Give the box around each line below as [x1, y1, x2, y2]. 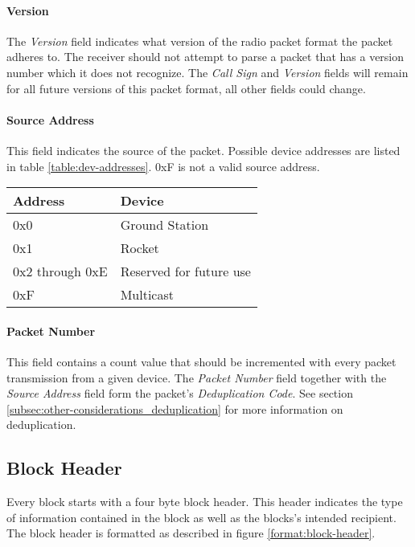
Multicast [120, 285, 174, 304]
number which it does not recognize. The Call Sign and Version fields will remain [6, 63, 409, 80]
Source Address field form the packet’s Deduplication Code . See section [6, 385, 353, 402]
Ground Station [120, 215, 209, 235]
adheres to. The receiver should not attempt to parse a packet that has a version [6, 48, 405, 65]
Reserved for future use [120, 262, 251, 281]
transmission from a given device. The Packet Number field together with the [6, 369, 387, 386]
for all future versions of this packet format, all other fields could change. [6, 80, 366, 96]
